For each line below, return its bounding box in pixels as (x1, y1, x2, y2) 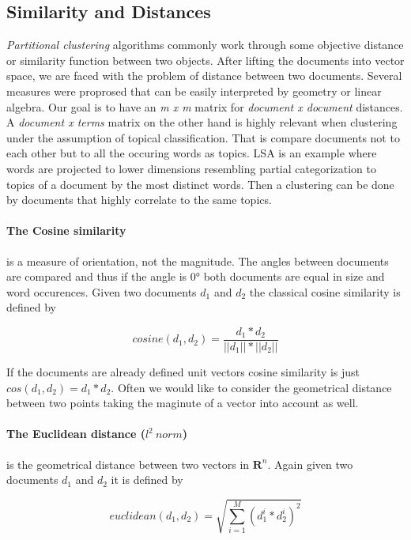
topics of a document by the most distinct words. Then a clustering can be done (6, 176, 394, 192)
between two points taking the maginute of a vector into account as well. (6, 395, 359, 411)
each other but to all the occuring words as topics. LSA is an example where (6, 145, 377, 161)
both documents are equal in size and (203, 268, 385, 285)
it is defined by (111, 471, 183, 488)
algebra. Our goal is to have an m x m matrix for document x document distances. (6, 98, 403, 115)
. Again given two (267, 455, 353, 472)
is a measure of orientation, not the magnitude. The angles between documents (6, 252, 389, 269)
